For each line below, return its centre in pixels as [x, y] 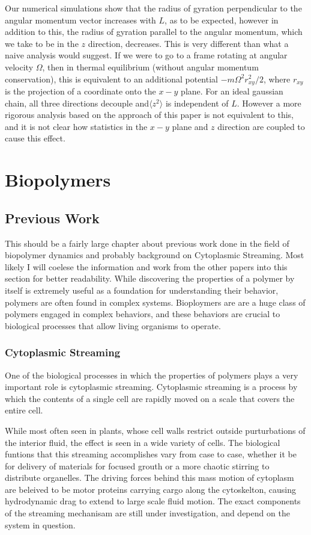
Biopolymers [58, 180]
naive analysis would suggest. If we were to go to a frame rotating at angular [146, 55]
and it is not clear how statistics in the [76, 126]
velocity [19, 66]
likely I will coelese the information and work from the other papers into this [146, 266]
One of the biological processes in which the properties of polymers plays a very [152, 375]
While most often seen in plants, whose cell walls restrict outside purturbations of [155, 430]
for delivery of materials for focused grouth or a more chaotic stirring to [137, 465]
